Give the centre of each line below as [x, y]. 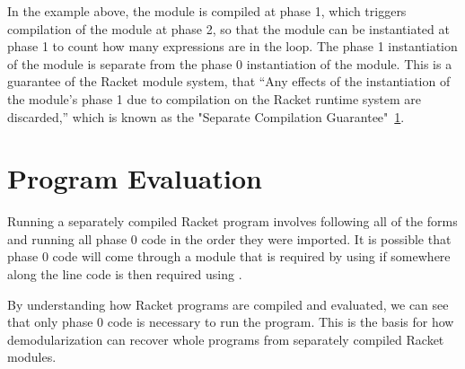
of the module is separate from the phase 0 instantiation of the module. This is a [230, 63]
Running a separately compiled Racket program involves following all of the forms [232, 221]
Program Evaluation [135, 178]
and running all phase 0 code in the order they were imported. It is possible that [229, 238]
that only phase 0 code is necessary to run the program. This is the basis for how [231, 322]
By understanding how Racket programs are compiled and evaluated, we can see [228, 304]
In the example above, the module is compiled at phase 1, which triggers [207, 11]
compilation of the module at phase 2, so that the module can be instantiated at [228, 28]
